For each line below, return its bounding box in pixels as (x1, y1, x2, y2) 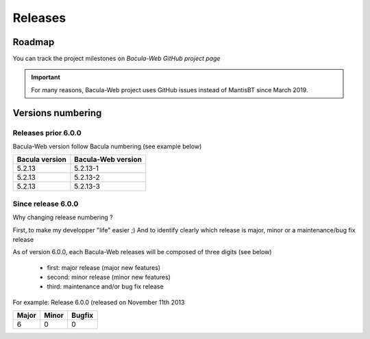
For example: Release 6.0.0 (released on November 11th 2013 (12, 298, 185, 306)
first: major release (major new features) (47, 263, 161, 271)
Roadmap (12, 36, 55, 48)
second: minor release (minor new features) (47, 273, 171, 282)
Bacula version (16, 154, 66, 164)
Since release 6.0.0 (12, 199, 79, 208)
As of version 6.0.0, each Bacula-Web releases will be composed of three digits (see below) (12, 248, 272, 256)
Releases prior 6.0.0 (12, 128, 82, 137)
